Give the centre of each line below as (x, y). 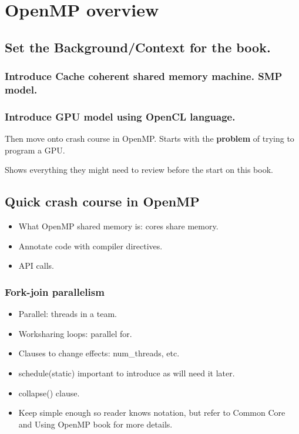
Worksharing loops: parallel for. (75, 333)
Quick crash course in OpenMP (102, 201)
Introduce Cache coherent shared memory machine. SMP (144, 76)
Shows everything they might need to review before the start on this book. (139, 170)
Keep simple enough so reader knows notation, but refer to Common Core (152, 413)
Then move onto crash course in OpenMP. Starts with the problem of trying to (149, 138)
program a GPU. (35, 150)
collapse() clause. (49, 393)
